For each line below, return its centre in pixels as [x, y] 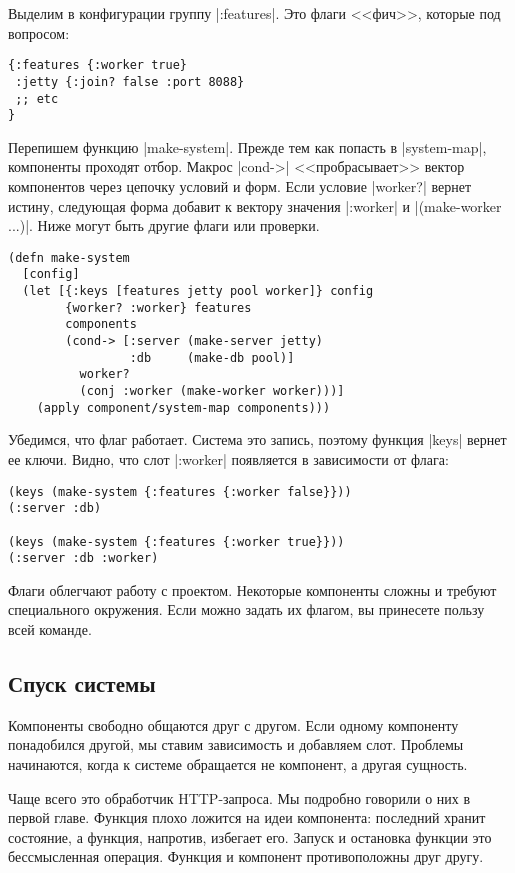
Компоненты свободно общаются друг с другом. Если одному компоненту [233, 724]
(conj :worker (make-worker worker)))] [212, 391]
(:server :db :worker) [83, 558]
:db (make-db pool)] [212, 357]
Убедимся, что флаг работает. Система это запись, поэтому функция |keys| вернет [257, 439]
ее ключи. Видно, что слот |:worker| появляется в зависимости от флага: [228, 458]
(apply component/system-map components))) [183, 407]
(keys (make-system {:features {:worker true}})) [176, 541]
